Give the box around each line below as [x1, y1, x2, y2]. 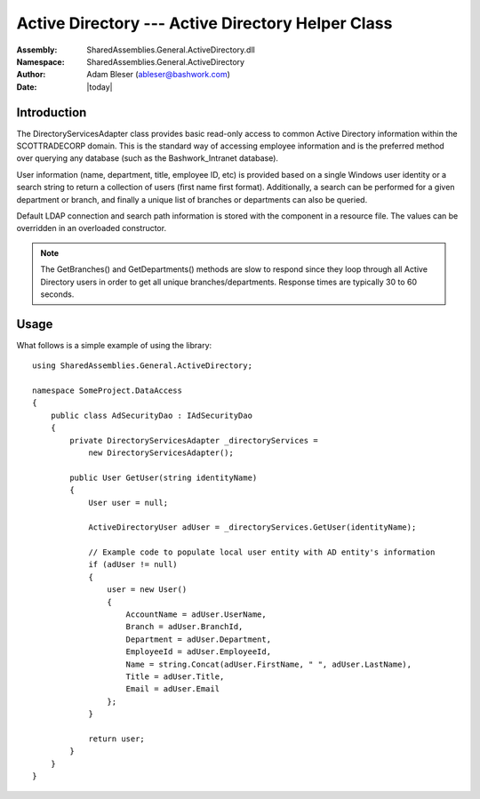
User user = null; [88, 498, 169, 507]
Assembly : [16, 44, 58, 55]
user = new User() [107, 585, 188, 595]
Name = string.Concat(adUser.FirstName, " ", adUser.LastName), [125, 659, 412, 669]
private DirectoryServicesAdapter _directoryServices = [69, 435, 319, 445]
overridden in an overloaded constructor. [16, 223, 167, 234]
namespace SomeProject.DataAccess [32, 386, 182, 396]
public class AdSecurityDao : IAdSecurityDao [50, 410, 253, 420]
